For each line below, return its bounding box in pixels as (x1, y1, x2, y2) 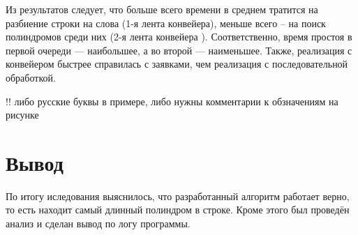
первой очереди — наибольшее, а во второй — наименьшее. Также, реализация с (6, 43, 352, 57)
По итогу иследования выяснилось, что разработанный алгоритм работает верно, (6, 188, 350, 203)
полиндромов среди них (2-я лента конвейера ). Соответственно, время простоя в (6, 29, 352, 44)
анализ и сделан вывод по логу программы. (6, 216, 191, 231)
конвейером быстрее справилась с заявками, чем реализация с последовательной (6, 56, 348, 71)
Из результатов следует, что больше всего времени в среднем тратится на (6, 2, 318, 16)
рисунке (6, 107, 39, 122)
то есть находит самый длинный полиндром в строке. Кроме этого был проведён (6, 202, 350, 217)
